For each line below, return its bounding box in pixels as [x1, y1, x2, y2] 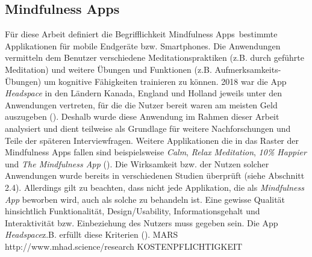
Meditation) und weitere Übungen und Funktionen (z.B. [5, 63, 212, 75]
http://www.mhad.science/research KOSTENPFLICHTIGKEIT [5, 240, 243, 252]
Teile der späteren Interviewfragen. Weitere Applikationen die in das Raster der [5, 134, 299, 146]
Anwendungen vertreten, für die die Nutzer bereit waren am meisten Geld [5, 98, 278, 111]
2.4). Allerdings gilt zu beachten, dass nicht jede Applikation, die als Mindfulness [5, 181, 304, 193]
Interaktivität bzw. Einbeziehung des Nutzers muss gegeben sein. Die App [5, 216, 278, 229]
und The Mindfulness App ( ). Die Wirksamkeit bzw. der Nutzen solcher [5, 157, 269, 170]
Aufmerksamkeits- [214, 63, 281, 75]
